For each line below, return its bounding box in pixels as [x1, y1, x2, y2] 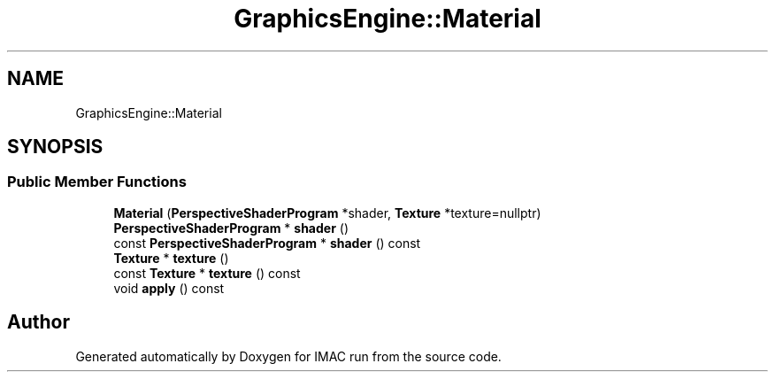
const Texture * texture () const [113, 265, 301, 281]
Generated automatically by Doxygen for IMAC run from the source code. [75, 348, 502, 364]
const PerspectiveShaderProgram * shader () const [113, 235, 421, 251]
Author [7, 311, 70, 334]
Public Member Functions [7, 173, 187, 191]
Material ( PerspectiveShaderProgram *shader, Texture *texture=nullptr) [113, 205, 541, 220]
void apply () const [113, 280, 225, 296]
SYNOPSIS [7, 135, 104, 159]
